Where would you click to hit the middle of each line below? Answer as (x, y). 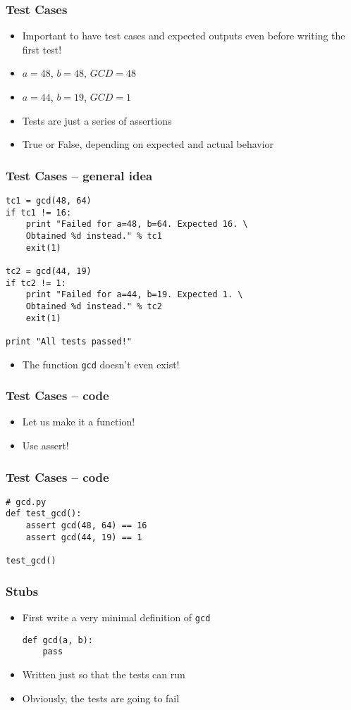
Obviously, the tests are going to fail (101, 698)
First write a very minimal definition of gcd (116, 617)
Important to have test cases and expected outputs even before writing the (184, 36)
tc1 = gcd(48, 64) (49, 201)
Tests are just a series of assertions (97, 120)
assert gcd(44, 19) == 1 (84, 537)
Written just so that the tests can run (104, 674)
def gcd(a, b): (58, 640)
